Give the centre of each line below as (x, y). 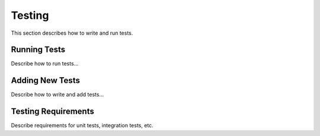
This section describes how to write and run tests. (72, 33)
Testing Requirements (52, 112)
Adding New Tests (45, 80)
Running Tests (38, 50)
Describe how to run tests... (45, 64)
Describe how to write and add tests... (57, 95)
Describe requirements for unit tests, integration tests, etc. (82, 125)
